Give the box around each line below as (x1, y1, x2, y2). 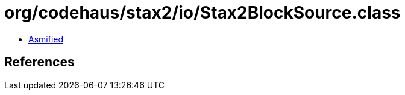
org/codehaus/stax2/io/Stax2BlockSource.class (4, 2, 401, 23)
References (4, 54, 75, 70)
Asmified (28, 33, 64, 44)
